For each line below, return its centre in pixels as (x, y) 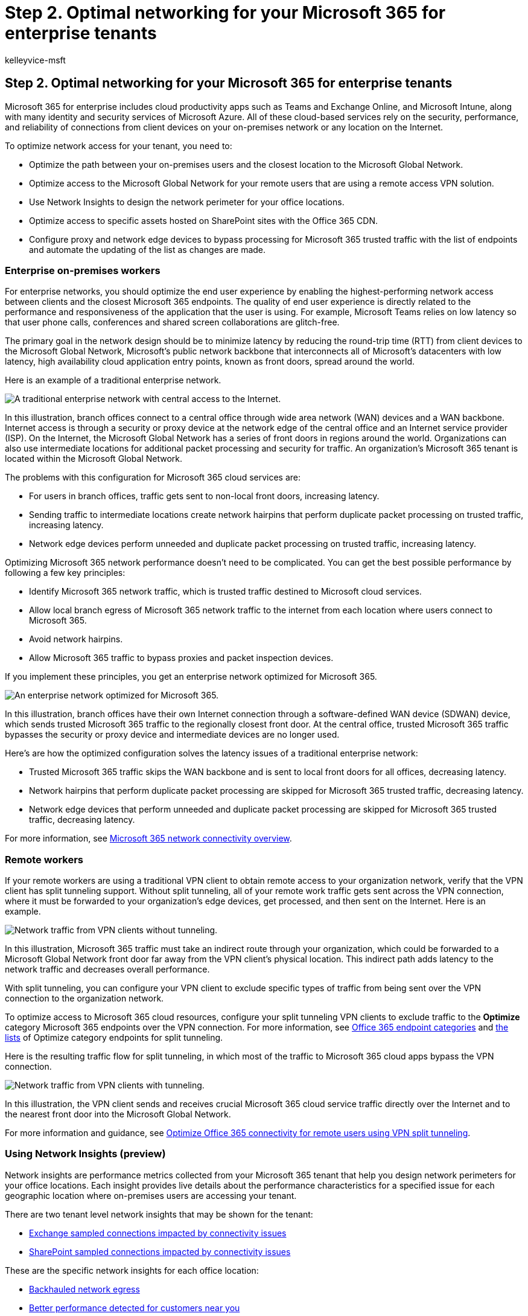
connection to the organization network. (84, 998)
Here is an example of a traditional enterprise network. (113, 380)
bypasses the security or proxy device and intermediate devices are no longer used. (172, 735)
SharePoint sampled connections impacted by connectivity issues (160, 1251)
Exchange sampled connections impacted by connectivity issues (158, 1233)
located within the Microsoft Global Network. (94, 459)
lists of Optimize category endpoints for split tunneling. (114, 1038)
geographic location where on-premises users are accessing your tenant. (151, 1195)
